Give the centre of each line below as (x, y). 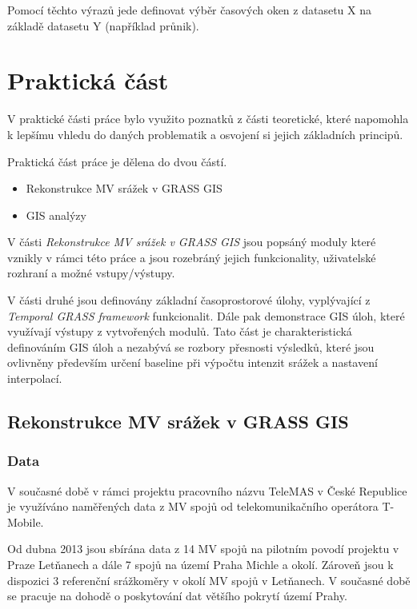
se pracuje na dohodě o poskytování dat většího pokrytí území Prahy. (177, 596)
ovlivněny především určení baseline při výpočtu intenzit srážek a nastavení (192, 362)
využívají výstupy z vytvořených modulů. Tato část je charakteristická (180, 331)
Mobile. (26, 521)
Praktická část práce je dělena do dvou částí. (117, 161)
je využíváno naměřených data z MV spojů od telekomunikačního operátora (193, 506)
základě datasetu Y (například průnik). (103, 25)
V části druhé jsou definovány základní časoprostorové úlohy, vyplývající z (189, 300)
